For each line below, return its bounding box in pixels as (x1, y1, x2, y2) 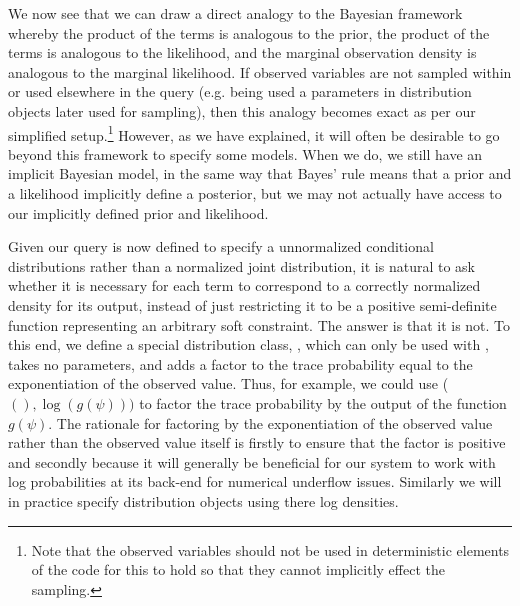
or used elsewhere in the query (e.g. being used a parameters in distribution (8, 81, 472, 102)
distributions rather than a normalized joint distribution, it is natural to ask (8, 255, 475, 276)
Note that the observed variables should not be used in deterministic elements (31, 539, 510, 560)
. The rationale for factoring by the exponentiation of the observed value (48, 412, 493, 433)
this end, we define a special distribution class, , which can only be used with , (8, 334, 489, 355)
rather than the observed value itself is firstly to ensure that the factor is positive (8, 432, 506, 453)
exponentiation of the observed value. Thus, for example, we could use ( (8, 373, 449, 394)
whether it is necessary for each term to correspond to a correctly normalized (8, 275, 481, 296)
